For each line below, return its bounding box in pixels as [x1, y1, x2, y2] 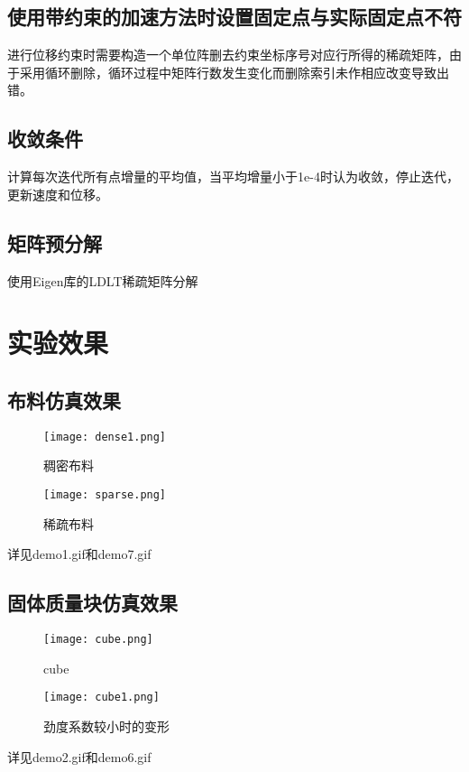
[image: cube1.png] [43, 691, 160, 704]
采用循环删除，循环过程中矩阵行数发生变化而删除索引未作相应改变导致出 [19, 62, 449, 81]
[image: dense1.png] [43, 430, 167, 443]
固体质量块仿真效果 [7, 589, 178, 617]
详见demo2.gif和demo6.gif [7, 747, 152, 766]
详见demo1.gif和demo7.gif [7, 544, 152, 563]
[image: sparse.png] [43, 488, 167, 501]
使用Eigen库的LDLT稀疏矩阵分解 [7, 271, 198, 290]
